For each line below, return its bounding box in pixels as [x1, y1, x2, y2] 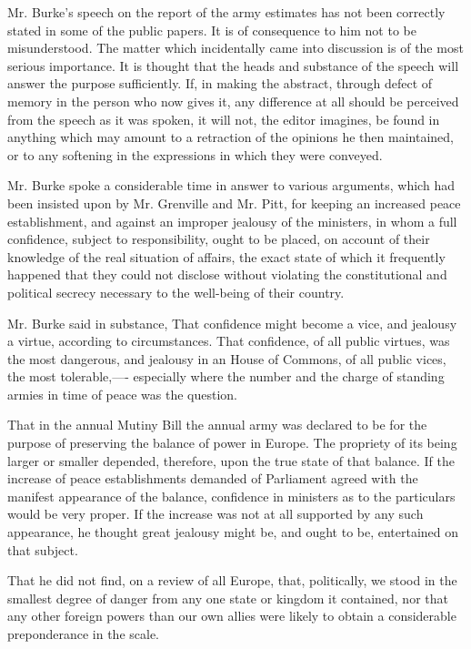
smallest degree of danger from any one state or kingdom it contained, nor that [7, 588, 448, 607]
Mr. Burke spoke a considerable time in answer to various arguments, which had [7, 176, 455, 195]
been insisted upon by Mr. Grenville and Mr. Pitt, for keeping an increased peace [7, 193, 461, 212]
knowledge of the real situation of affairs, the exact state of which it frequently [7, 247, 446, 266]
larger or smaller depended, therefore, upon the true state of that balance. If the [7, 451, 456, 470]
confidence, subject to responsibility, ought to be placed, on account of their [7, 229, 430, 248]
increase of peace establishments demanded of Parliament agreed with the [7, 469, 418, 488]
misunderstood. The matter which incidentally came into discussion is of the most [7, 38, 464, 57]
